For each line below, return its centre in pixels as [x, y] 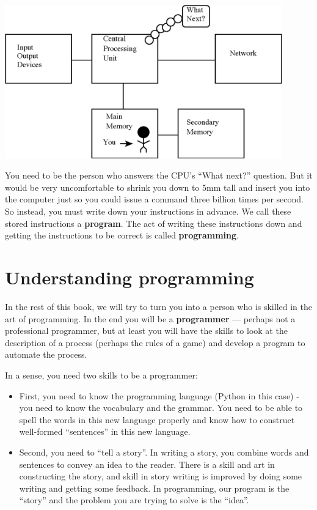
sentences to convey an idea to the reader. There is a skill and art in [147, 464]
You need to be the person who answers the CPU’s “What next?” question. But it [159, 175]
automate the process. [46, 354]
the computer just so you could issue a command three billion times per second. [154, 199]
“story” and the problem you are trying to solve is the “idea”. [134, 500]
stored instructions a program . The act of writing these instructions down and [154, 223]
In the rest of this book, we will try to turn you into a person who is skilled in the [158, 306]
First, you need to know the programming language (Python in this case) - [159, 395]
